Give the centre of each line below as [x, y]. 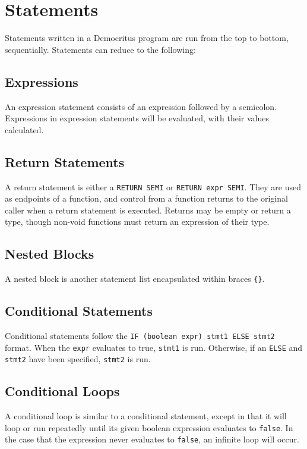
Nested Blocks [50, 254]
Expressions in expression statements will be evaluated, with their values [137, 118]
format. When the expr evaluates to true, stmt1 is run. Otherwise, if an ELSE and [154, 347]
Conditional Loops [62, 391]
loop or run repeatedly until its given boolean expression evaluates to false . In [149, 427]
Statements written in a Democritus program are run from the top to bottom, [147, 38]
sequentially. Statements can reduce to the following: [100, 49]
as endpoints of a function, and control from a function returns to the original [146, 198]
